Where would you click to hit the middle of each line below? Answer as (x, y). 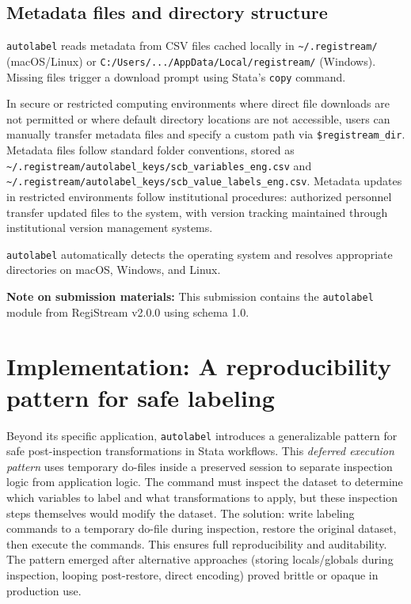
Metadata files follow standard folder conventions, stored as (150, 150)
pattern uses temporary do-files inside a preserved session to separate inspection (200, 466)
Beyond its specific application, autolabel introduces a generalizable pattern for (202, 435)
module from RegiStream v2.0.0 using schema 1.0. (128, 311)
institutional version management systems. (110, 228)
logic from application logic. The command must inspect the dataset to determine (205, 482)
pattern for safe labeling (141, 397)
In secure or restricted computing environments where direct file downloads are (198, 103)
